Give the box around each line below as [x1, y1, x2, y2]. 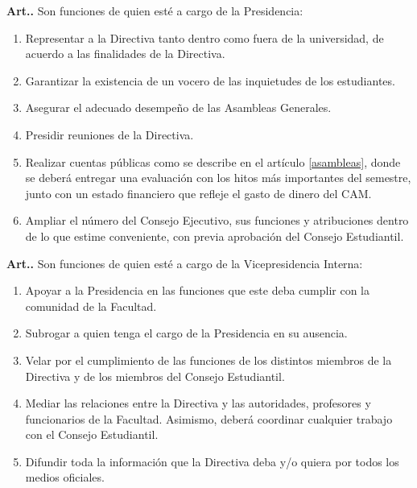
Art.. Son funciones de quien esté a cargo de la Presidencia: [6, 2, 303, 19]
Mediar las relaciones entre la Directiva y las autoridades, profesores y [25, 395, 371, 411]
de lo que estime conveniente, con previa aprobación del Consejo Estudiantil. [25, 227, 404, 244]
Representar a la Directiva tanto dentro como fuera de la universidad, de [25, 29, 384, 46]
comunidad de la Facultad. [25, 297, 157, 314]
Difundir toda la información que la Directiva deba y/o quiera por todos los [25, 453, 399, 469]
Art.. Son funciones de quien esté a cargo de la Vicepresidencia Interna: [6, 254, 363, 271]
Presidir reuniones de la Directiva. [25, 126, 194, 143]
